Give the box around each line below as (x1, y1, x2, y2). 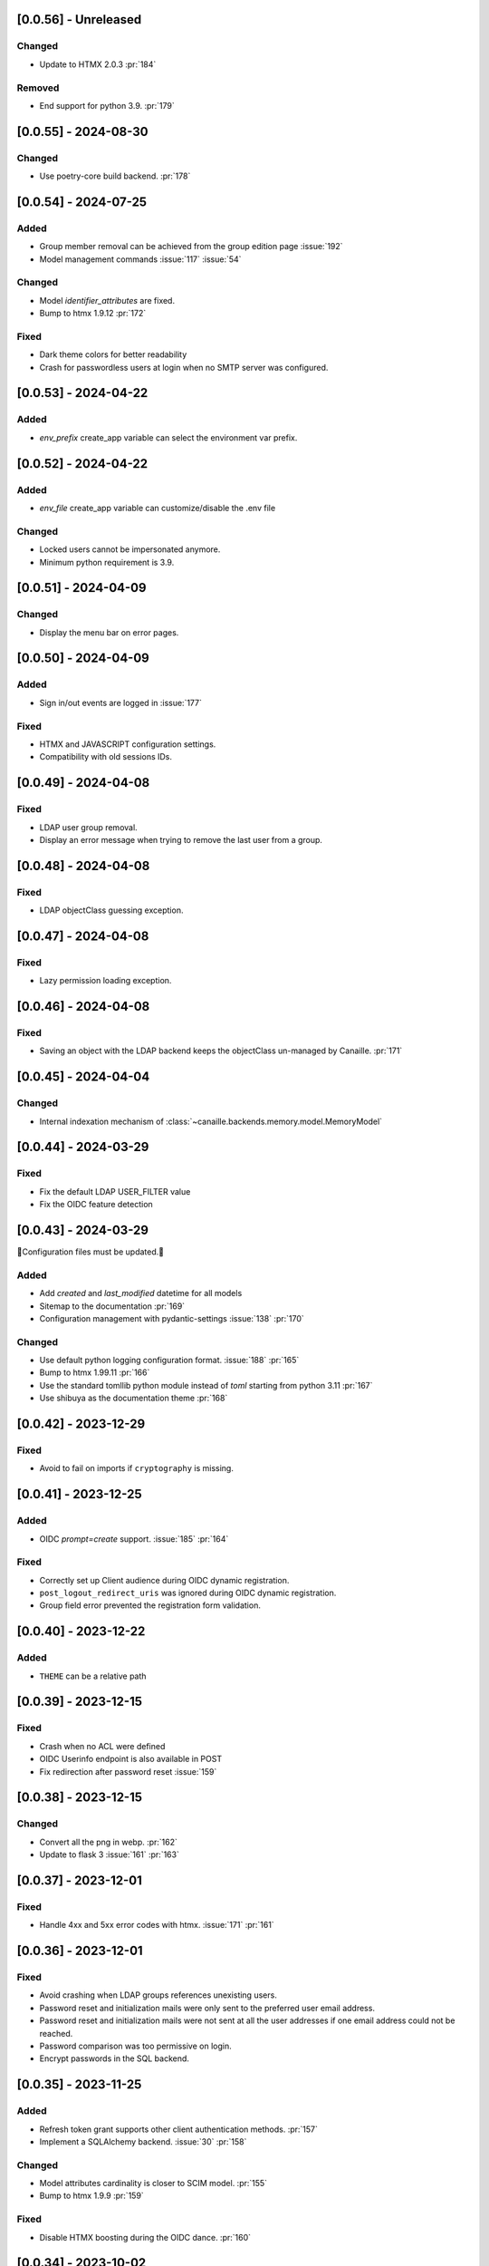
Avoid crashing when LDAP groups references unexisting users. (39, 1990, 278, 2000)
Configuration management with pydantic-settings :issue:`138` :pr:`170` (39, 1312, 305, 1323)
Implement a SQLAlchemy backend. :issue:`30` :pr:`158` (39, 2135, 247, 2147)
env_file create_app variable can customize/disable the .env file (39, 502, 276, 513)
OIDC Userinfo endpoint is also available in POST (39, 1754, 222, 1765)
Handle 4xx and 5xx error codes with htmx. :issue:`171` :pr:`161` (39, 1920, 275, 1931)
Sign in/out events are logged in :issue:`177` (39, 697, 203, 708)
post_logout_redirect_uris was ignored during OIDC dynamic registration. (39, 1587, 337, 1599)
